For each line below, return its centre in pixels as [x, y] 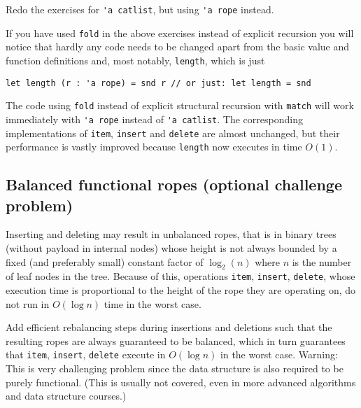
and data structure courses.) [66, 396]
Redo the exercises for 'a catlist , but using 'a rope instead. [140, 9]
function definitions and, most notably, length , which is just [135, 60]
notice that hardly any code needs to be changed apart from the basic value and [178, 47]
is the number [322, 261]
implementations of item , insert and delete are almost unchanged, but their [173, 133]
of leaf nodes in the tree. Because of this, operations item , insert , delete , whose [180, 276]
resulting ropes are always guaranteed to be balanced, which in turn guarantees [176, 340]
